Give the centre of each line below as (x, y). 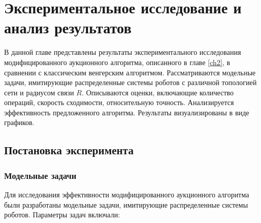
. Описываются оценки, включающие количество (158, 92)
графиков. (19, 122)
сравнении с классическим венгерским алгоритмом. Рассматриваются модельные (130, 72)
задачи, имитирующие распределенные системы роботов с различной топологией (130, 82)
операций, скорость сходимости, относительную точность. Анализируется (119, 102)
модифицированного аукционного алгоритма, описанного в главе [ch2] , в (117, 62)
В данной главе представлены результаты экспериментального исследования (123, 52)
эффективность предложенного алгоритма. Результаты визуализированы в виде (127, 112)
